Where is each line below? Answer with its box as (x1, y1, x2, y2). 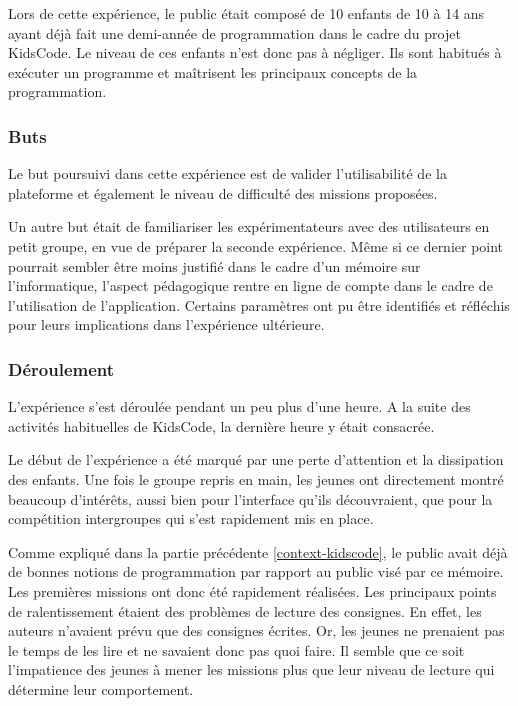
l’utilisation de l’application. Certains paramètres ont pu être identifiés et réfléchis (8, 294, 510, 315)
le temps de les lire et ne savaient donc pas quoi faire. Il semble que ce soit (8, 639, 465, 660)
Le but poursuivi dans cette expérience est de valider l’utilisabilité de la (8, 163, 447, 184)
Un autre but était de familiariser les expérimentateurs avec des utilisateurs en (8, 216, 490, 237)
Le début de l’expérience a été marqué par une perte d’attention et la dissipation (8, 449, 504, 470)
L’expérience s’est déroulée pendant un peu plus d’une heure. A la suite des (8, 396, 471, 417)
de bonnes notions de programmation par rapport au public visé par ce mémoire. (8, 561, 504, 582)
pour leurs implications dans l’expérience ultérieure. (8, 314, 325, 335)
